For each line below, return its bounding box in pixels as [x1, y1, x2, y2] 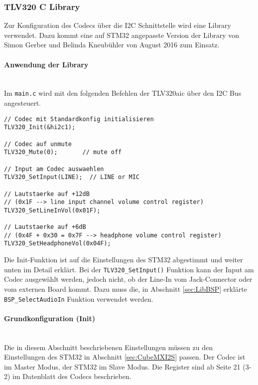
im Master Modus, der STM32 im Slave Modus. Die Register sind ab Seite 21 [4, 361, 241, 372]
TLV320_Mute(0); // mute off [4, 149, 122, 156]
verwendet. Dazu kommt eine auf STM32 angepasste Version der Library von [4, 29, 240, 40]
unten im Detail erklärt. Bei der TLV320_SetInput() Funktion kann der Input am [4, 264, 254, 274]
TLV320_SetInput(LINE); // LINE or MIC [4, 174, 140, 181]
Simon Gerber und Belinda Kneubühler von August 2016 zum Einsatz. [4, 39, 220, 50]
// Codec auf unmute [4, 140, 72, 148]
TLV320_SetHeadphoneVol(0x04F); [4, 240, 111, 247]
